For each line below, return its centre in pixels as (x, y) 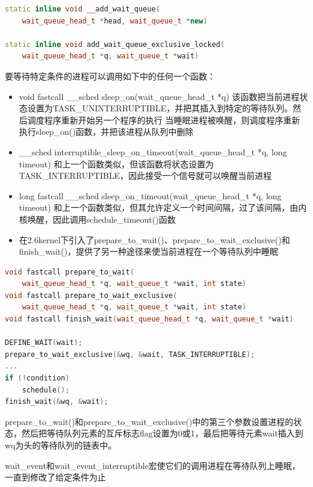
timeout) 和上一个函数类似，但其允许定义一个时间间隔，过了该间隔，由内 (163, 207)
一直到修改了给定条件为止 (55, 477)
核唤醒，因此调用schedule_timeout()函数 (97, 219)
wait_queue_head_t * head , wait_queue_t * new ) (115, 21)
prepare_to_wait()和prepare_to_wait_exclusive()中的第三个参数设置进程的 (149, 421)
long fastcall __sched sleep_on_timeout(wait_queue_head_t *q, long (150, 195)
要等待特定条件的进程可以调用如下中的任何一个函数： (110, 76)
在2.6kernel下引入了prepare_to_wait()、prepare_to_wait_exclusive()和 (154, 239)
